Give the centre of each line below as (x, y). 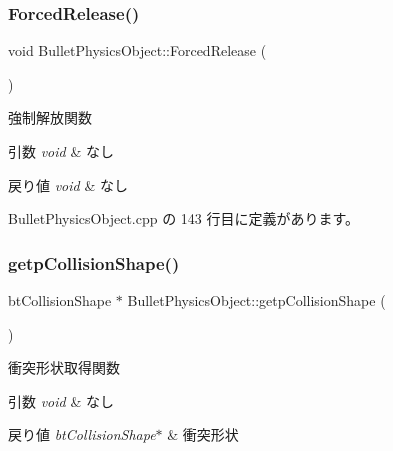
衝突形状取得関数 (64, 367)
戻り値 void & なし (68, 184)
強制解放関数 (50, 117)
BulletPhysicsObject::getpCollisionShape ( (256, 300)
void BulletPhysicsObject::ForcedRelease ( (137, 50)
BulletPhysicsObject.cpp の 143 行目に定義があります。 (184, 218)
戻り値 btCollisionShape (82, 434)
